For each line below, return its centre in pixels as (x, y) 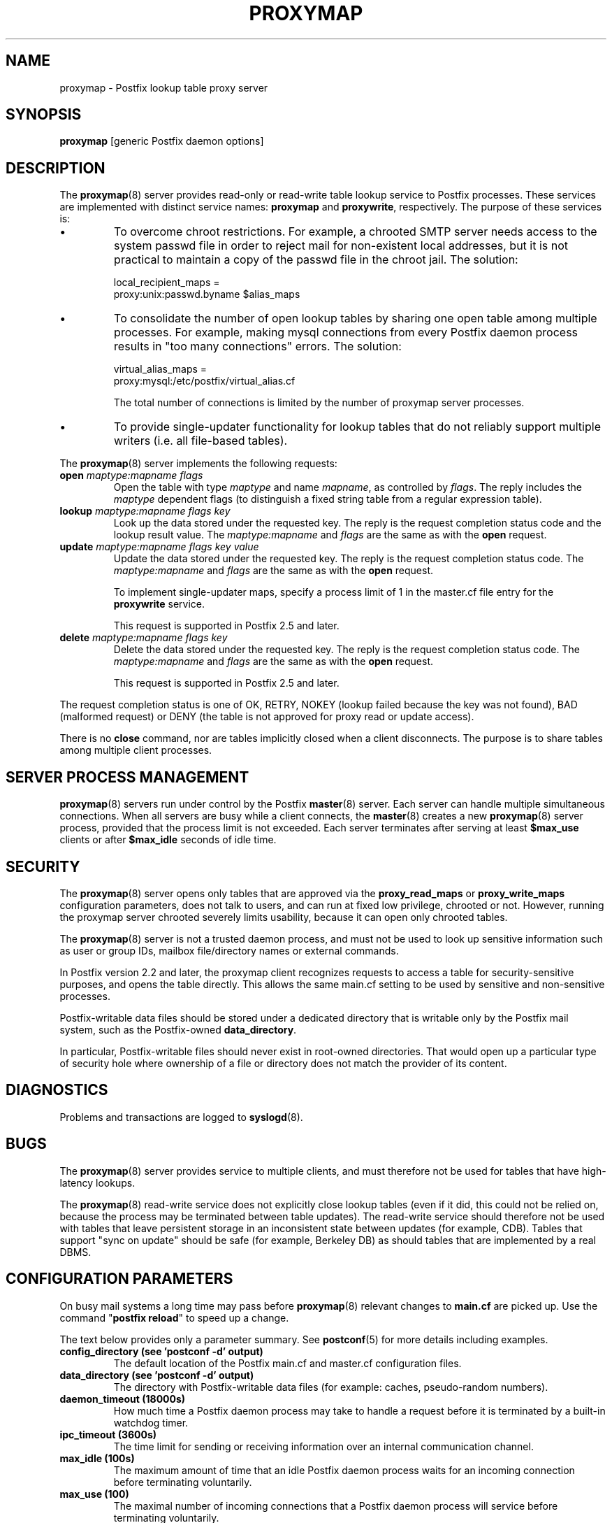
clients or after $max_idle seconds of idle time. (168, 840)
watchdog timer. (151, 1422)
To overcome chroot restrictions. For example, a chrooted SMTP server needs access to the (356, 232)
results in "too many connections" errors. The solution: (258, 346)
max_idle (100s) (97, 1458)
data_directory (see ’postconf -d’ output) (157, 1375)
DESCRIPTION (56, 168)
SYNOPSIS (44, 115)
